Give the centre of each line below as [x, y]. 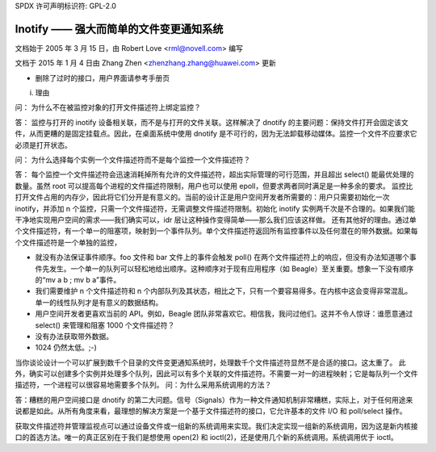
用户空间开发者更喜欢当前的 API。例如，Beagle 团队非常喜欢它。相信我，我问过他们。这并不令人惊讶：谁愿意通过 [224, 314]
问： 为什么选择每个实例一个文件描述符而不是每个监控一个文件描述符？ [132, 160]
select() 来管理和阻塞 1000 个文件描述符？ [105, 325]
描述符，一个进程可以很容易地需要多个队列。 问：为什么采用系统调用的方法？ [143, 385]
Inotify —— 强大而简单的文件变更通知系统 [119, 29]
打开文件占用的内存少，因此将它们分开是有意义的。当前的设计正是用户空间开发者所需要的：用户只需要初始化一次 [202, 197]
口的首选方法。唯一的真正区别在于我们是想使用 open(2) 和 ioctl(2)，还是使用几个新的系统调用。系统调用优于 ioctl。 [207, 437]
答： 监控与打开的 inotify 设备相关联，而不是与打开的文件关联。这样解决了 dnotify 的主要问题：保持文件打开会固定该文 [212, 122]
